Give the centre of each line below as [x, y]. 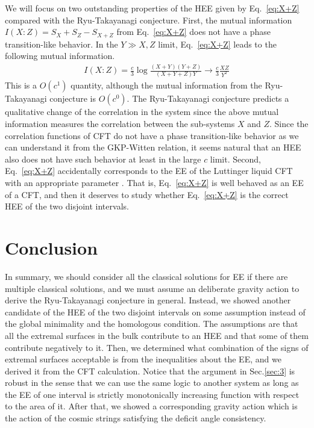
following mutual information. [60, 56]
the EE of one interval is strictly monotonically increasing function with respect [152, 394]
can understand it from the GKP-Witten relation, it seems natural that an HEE [153, 147]
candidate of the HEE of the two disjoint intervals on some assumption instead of [155, 312]
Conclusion [52, 248]
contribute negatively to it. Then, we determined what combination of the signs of [157, 347]
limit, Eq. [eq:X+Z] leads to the [217, 44]
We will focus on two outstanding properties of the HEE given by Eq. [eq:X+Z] [152, 8]
